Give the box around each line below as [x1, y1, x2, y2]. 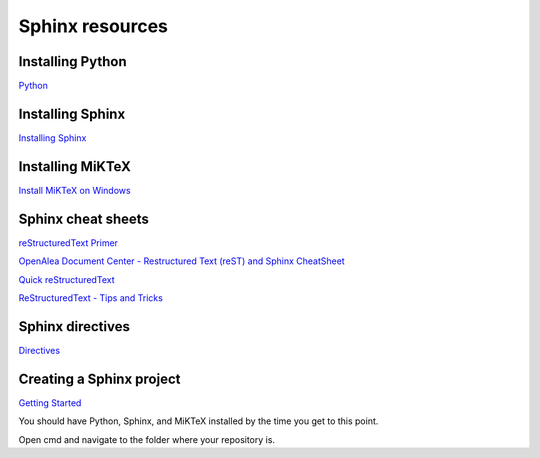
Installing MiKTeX [18, 158, 132, 175]
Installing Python [18, 53, 127, 70]
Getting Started [18, 396, 82, 409]
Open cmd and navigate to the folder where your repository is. [18, 433, 275, 445]
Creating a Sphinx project [18, 370, 181, 387]
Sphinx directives [18, 318, 130, 335]
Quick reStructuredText [18, 273, 115, 285]
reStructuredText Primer [18, 236, 119, 249]
